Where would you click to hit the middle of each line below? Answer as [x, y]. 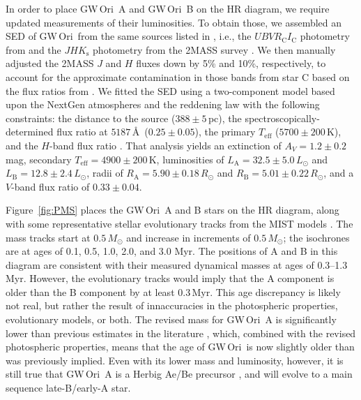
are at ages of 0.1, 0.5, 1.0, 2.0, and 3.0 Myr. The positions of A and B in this [172, 251]
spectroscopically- [282, 118]
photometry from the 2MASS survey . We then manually [214, 49]
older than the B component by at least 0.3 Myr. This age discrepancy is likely [173, 291]
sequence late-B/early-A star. [68, 388]
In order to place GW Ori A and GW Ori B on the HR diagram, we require [168, 8]
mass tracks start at [48, 237]
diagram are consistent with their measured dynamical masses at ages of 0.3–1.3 [177, 264]
